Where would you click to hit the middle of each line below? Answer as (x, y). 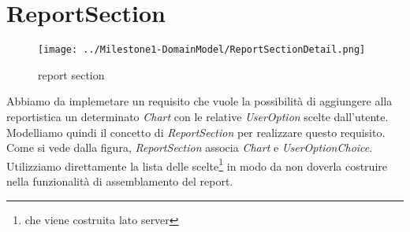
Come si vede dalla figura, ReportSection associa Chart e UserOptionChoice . (190, 147)
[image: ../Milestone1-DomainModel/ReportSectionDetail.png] (202, 50)
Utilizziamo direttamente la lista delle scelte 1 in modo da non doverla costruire (197, 164)
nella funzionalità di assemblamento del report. (120, 181)
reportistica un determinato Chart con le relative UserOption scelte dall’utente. (198, 116)
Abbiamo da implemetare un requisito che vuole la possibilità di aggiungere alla (199, 101)
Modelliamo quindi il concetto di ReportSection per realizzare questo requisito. (196, 132)
